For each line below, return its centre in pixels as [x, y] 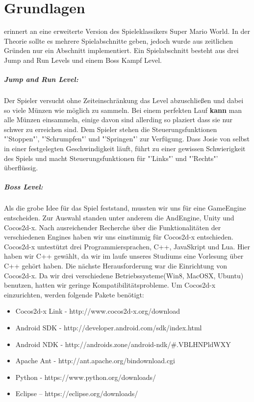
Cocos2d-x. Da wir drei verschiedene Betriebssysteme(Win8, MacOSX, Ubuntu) [124, 275]
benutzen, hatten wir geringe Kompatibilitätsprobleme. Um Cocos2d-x [110, 285]
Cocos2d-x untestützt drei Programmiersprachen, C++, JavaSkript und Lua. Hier [127, 246]
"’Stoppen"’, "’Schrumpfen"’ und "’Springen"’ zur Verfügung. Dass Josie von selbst [127, 139]
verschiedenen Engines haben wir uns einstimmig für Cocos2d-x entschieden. [119, 237]
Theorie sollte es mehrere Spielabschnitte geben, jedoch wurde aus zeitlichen [119, 40]
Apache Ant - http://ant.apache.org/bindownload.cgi [95, 361]
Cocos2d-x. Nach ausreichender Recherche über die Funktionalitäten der [113, 227]
